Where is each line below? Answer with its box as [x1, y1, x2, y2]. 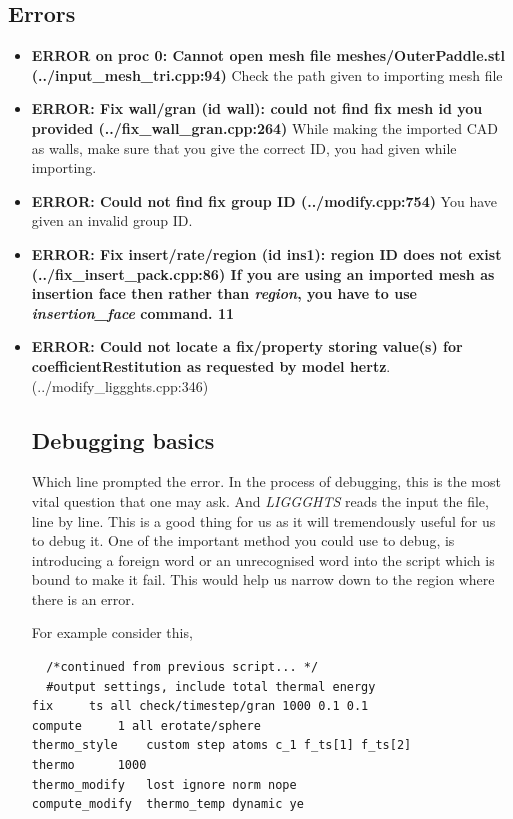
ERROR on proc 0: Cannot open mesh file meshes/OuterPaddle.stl [31, 45, 506, 66]
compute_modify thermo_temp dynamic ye [31, 797, 304, 812]
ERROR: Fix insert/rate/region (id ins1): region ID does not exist [31, 243, 502, 264]
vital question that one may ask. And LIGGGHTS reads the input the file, [31, 490, 489, 511]
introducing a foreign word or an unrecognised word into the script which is [31, 549, 495, 570]
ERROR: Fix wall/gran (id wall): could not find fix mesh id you [31, 98, 483, 119]
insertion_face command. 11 [31, 302, 235, 323]
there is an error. [31, 588, 135, 609]
